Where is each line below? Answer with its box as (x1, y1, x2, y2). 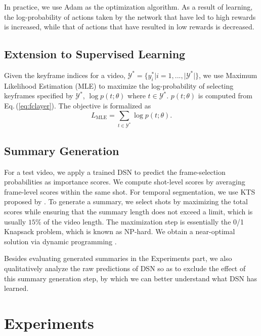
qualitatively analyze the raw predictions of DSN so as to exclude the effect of (4, 263, 246, 273)
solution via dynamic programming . (4, 236, 117, 246)
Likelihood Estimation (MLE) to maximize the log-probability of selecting (4, 80, 234, 91)
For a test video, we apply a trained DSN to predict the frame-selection (4, 166, 226, 177)
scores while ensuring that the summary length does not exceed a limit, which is (4, 206, 253, 217)
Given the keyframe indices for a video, (4, 69, 125, 80)
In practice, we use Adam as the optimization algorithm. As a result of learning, (4, 2, 253, 12)
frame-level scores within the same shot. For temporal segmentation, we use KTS (4, 186, 255, 197)
